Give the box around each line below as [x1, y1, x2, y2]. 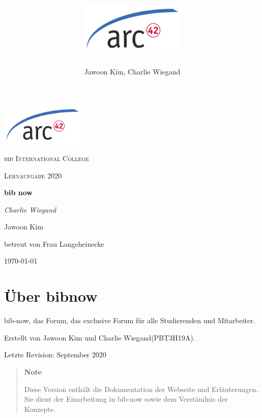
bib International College [4, 152, 89, 163]
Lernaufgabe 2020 [4, 170, 62, 180]
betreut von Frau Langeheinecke [4, 238, 104, 249]
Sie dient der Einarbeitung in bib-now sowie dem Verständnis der [24, 394, 228, 404]
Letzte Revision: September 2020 [4, 349, 106, 360]
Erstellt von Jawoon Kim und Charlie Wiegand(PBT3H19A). [4, 332, 195, 343]
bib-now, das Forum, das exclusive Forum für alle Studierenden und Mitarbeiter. [4, 315, 255, 326]
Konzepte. [24, 403, 55, 414]
